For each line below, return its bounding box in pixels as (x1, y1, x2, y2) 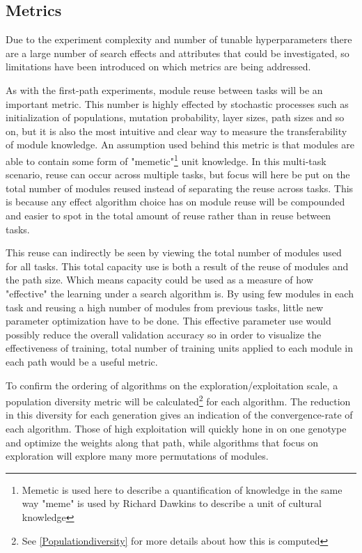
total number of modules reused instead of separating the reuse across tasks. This (6, 180, 354, 195)
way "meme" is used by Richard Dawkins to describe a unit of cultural (22, 496, 322, 511)
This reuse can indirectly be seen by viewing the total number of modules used (6, 245, 342, 260)
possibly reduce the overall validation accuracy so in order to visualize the (6, 327, 322, 341)
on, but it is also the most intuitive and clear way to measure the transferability (6, 123, 347, 138)
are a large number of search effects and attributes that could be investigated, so (6, 45, 349, 60)
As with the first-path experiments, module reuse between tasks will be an (6, 82, 323, 97)
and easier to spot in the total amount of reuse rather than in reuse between (6, 208, 331, 222)
